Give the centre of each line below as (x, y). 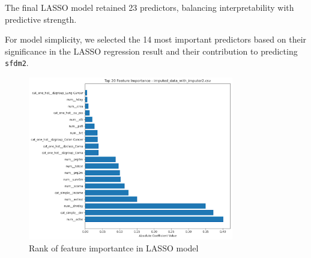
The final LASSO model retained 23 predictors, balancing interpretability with (149, 7)
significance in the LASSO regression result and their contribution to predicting (151, 51)
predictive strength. (41, 19)
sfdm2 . (17, 63)
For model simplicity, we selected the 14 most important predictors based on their (156, 39)
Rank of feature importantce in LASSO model (114, 247)
